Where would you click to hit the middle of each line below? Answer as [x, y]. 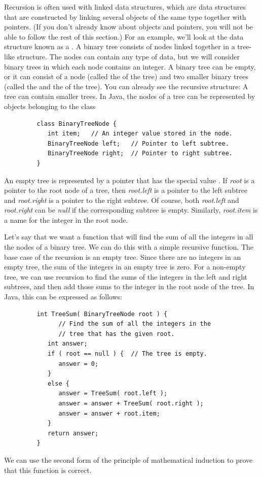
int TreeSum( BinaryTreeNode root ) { [102, 314]
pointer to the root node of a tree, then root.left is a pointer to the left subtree [126, 190]
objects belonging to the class [50, 106]
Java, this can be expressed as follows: [63, 297]
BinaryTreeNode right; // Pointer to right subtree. [140, 154]
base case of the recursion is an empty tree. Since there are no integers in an [123, 257]
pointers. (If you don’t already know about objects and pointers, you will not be [128, 27]
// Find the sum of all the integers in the [135, 324]
